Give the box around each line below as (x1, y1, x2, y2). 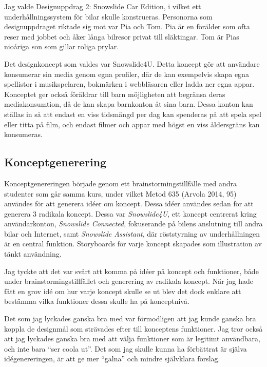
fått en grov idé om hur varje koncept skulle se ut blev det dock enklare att (4, 285, 241, 296)
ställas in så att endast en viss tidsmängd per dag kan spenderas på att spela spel (4, 108, 262, 119)
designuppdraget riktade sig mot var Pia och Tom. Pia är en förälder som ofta (4, 21, 250, 32)
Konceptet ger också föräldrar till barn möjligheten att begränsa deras (4, 88, 225, 99)
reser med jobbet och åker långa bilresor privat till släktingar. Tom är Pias (4, 31, 239, 42)
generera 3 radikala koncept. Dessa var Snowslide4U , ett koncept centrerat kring (4, 208, 257, 219)
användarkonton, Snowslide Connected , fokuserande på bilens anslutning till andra (4, 218, 263, 229)
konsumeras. (4, 129, 43, 140)
